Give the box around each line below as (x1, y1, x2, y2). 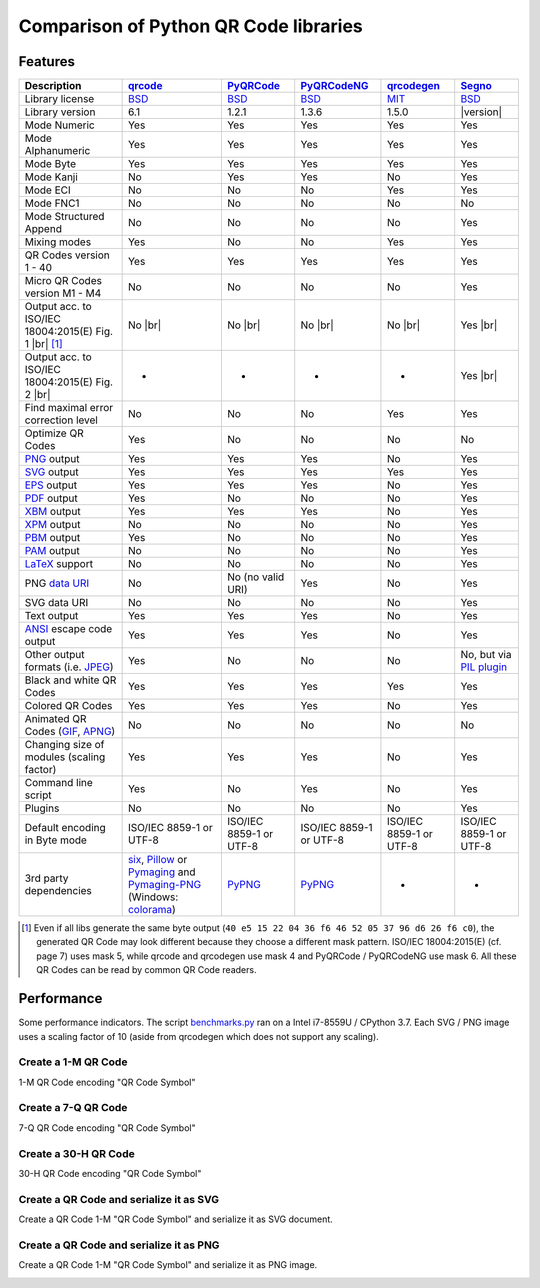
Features (18, 53, 75, 70)
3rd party (24, 871, 69, 885)
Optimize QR (24, 426, 84, 440)
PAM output (24, 544, 80, 558)
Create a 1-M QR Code (18, 1055, 128, 1069)
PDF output (24, 491, 79, 505)
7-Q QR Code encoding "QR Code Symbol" (18, 1121, 196, 1134)
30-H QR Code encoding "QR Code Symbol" (18, 1167, 202, 1179)
